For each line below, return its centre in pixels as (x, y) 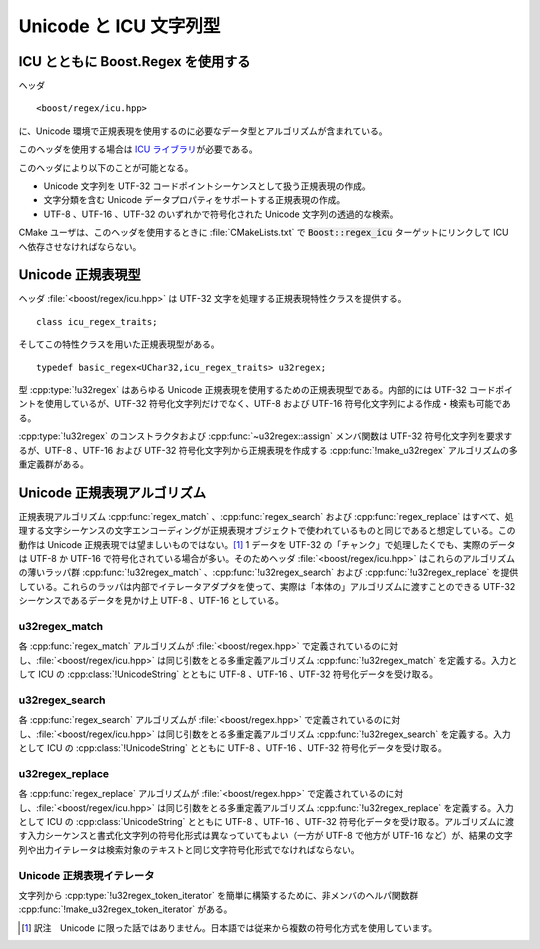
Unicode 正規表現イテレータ (86, 875)
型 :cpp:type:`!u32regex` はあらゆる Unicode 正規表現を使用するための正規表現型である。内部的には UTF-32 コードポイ (266, 390)
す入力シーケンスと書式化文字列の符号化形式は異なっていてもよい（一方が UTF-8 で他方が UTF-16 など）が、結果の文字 (266, 836)
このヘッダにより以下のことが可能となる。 (106, 167)
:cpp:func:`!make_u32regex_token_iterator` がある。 (125, 909)
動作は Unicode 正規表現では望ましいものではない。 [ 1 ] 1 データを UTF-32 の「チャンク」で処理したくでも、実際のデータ (267, 544)
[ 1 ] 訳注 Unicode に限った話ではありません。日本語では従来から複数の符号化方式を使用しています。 (229, 927)
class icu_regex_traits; (97, 321)
